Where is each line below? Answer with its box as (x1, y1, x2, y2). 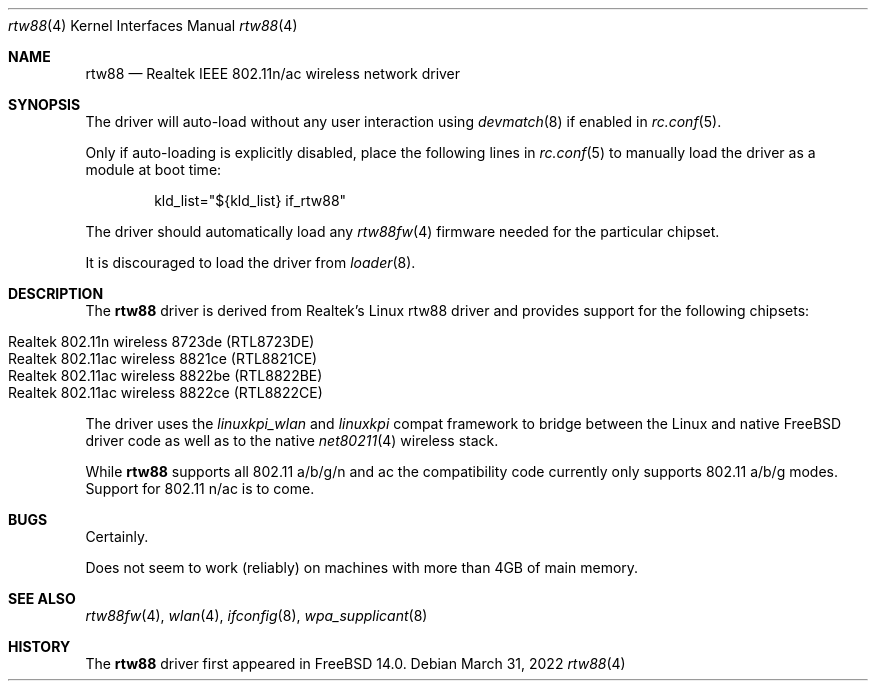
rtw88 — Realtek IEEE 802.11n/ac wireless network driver (85, 65, 461, 82)
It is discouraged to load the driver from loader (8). (85, 254, 416, 271)
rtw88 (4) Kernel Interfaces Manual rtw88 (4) (8, 17, 298, 34)
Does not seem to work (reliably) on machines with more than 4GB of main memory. (85, 559, 639, 576)
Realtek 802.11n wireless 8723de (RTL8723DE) (8, 333, 315, 350)
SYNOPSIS (8, 96, 81, 113)
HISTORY (8, 638, 71, 655)
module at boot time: (85, 161, 222, 178)
